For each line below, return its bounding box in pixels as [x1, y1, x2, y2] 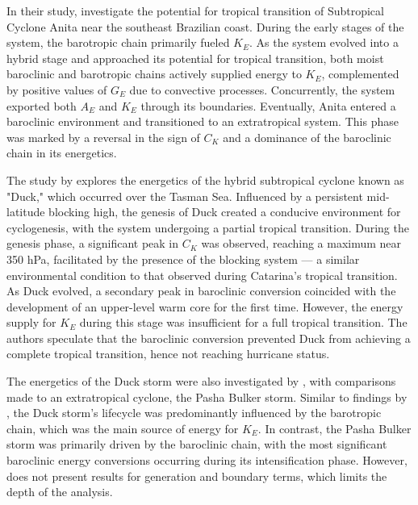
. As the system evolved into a [249, 34, 399, 51]
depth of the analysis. [6, 483, 113, 500]
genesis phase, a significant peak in [6, 235, 179, 252]
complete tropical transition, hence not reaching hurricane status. [6, 345, 330, 362]
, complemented [321, 65, 399, 82]
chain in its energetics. [6, 144, 117, 161]
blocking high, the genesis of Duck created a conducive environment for [48, 203, 401, 220]
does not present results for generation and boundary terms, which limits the [6, 467, 387, 484]
